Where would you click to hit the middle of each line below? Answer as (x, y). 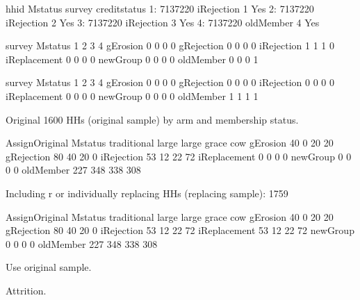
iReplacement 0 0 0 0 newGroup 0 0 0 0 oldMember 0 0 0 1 (132, 59)
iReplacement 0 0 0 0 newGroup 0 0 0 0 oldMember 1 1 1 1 (132, 95)
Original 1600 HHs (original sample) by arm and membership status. (152, 119)
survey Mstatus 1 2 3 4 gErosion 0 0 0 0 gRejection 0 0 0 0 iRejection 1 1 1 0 (170, 45)
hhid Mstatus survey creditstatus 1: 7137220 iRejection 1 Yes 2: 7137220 (160, 8)
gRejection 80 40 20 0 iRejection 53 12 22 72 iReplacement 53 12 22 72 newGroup (180, 230)
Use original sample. (49, 267)
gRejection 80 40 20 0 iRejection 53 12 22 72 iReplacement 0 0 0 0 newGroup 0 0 (179, 156)
